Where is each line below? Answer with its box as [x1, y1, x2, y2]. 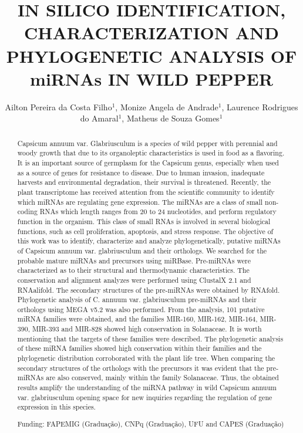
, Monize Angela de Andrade [115, 100, 218, 113]
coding [17, 207, 38, 216]
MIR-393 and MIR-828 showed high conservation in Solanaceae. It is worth [32, 324, 262, 334]
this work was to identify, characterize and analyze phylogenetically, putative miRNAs [17, 236, 281, 246]
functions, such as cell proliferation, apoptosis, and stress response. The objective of [17, 226, 274, 236]
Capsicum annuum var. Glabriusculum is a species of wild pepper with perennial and [17, 138, 278, 148]
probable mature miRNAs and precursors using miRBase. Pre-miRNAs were [17, 255, 251, 265]
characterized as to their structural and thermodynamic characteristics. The [17, 265, 250, 275]
